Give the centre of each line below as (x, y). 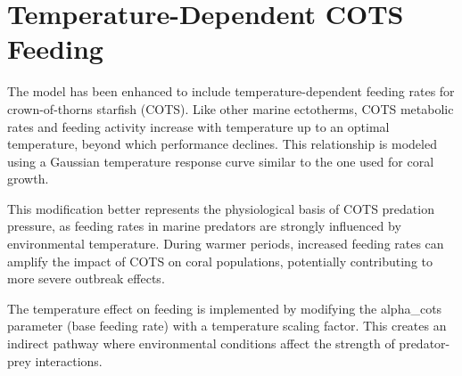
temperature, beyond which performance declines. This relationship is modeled (222, 144)
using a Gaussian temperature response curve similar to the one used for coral (221, 161)
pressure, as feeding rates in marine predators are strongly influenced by (204, 226)
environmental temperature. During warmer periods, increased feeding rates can (226, 244)
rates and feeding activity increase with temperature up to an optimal (198, 126)
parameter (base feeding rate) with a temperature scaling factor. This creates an (227, 326)
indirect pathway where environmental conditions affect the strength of (201, 343)
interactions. (69, 360)
